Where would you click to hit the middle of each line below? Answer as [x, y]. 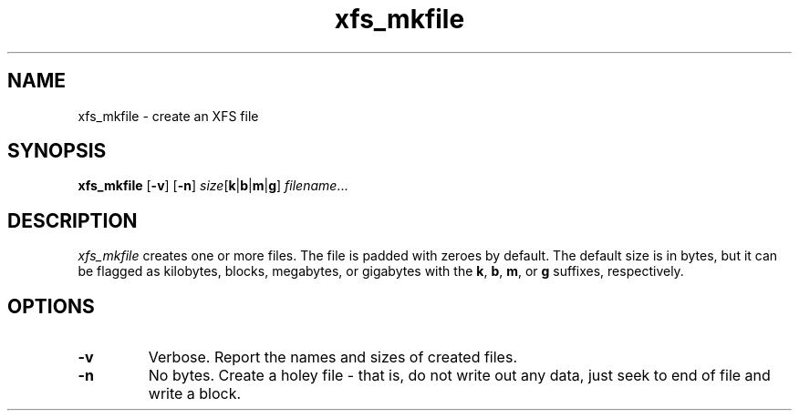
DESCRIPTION [73, 220]
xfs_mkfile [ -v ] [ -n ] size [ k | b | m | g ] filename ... [213, 186]
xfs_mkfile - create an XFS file [168, 116]
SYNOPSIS [57, 151]
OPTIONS [51, 306]
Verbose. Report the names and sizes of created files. [332, 357]
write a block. [195, 394]
